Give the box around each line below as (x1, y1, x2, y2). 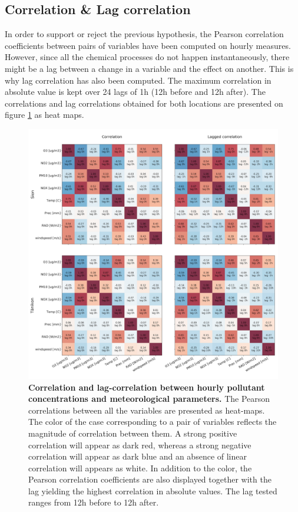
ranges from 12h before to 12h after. (28, 496, 159, 508)
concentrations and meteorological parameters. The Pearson (28, 392, 270, 405)
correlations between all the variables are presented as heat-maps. (28, 404, 265, 416)
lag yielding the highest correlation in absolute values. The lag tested (28, 484, 277, 497)
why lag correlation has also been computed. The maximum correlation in (5, 74, 271, 86)
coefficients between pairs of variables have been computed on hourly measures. (5, 39, 291, 51)
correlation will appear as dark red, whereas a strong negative (28, 438, 251, 451)
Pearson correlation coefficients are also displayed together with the (28, 473, 271, 485)
